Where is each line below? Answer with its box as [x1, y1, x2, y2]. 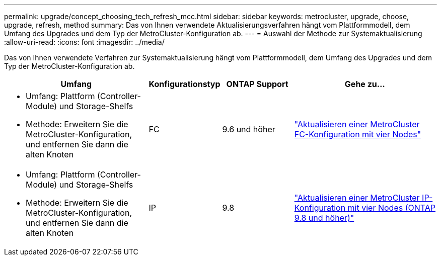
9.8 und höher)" [294, 213, 354, 223]
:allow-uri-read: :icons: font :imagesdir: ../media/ [4, 38, 165, 46]
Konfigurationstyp [149, 79, 220, 89]
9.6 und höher [222, 124, 275, 134]
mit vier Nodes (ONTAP [347, 203, 436, 213]
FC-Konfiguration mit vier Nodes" [294, 129, 421, 139]
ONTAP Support [226, 79, 288, 89]
